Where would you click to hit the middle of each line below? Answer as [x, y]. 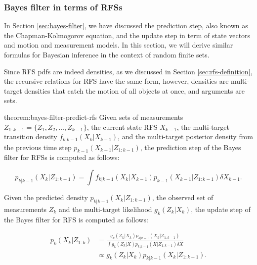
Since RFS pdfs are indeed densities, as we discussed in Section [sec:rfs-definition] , [128, 71]
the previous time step [38, 147]
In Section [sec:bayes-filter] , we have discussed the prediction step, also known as [126, 26]
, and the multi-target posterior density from [185, 136]
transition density [31, 136]
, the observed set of [183, 197]
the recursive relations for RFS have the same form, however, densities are [116, 81]
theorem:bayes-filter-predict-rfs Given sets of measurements [94, 117]
